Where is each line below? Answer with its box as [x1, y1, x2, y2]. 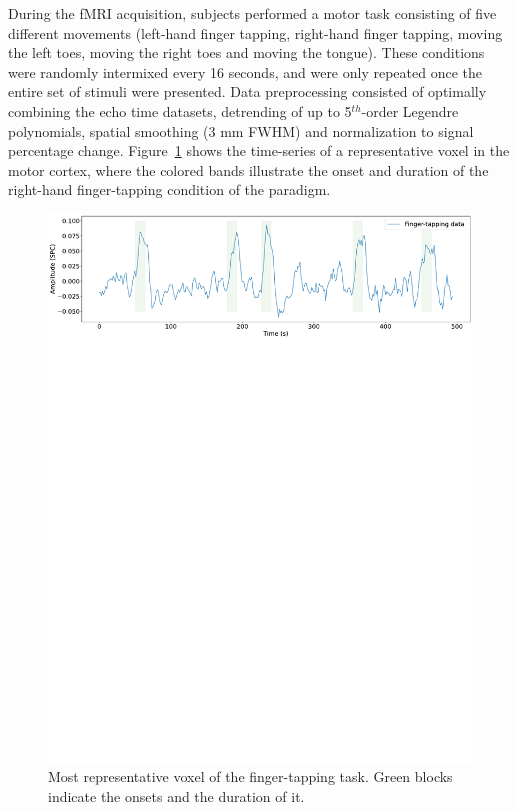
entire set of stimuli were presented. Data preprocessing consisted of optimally [8, 81, 487, 102]
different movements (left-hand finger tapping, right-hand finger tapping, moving [8, 22, 503, 43]
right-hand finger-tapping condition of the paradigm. [8, 179, 331, 200]
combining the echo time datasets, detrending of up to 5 [8, 100, 352, 121]
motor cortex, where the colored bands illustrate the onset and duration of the [8, 159, 489, 180]
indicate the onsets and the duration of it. [48, 786, 305, 807]
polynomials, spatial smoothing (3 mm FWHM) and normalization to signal [8, 120, 474, 141]
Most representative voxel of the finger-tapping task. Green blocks [48, 766, 453, 787]
